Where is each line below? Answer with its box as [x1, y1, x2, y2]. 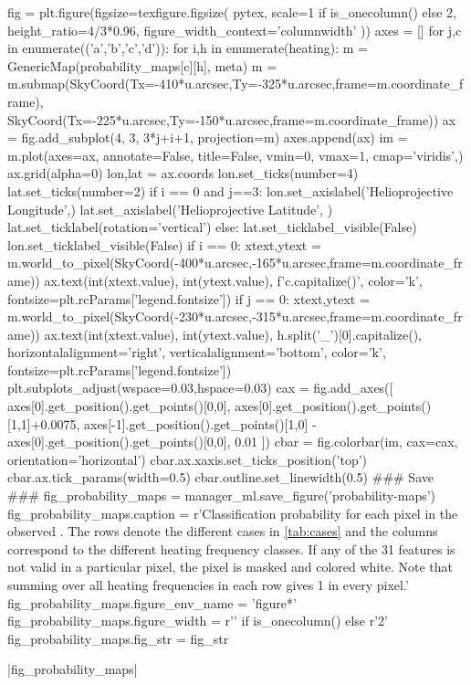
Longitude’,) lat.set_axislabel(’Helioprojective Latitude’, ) [7, 199, 333, 218]
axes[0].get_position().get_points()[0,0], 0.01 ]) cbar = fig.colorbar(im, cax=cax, [7, 432, 458, 451]
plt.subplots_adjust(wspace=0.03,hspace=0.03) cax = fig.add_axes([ [7, 378, 393, 397]
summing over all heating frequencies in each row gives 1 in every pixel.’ [7, 575, 409, 594]
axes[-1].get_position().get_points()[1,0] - [84, 414, 317, 433]
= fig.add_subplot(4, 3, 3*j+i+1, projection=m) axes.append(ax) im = [7, 128, 408, 147]
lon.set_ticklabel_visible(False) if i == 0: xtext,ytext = [7, 235, 321, 254]
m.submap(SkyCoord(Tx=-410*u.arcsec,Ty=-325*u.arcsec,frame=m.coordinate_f [7, 74, 464, 93]
